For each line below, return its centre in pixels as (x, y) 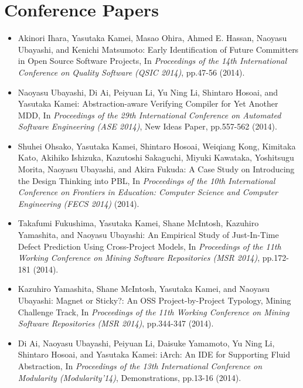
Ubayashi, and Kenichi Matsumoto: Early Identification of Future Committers (158, 49)
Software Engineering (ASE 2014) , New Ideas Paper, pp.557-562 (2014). (147, 126)
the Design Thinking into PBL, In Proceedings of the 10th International (147, 180)
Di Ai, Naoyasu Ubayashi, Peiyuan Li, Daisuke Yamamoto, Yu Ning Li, (146, 343)
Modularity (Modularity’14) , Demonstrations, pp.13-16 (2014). (130, 377)
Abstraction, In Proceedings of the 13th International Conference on (140, 365)
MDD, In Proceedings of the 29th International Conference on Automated (149, 115)
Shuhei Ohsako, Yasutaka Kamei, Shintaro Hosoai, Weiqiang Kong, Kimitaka (157, 146)
